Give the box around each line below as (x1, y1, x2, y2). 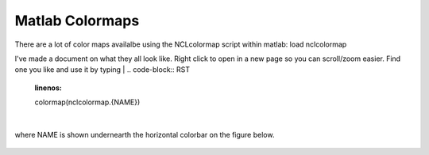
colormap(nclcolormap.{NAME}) (34, 97, 141, 107)
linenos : (34, 83, 63, 93)
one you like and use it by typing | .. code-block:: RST (14, 65, 191, 74)
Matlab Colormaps (14, 12, 140, 29)
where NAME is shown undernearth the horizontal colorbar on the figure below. (14, 130, 275, 139)
